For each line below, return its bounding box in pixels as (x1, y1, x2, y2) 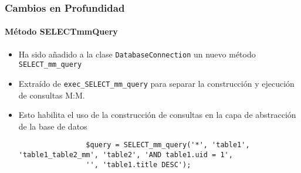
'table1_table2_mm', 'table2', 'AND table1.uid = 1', (18, 151, 233, 160)
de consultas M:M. (18, 89, 85, 101)
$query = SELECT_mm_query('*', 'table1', (86, 141, 250, 150)
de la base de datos (18, 120, 87, 132)
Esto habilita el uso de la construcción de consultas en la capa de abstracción (18, 108, 296, 121)
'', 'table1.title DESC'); (86, 160, 191, 169)
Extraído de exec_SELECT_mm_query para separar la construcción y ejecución (18, 77, 295, 89)
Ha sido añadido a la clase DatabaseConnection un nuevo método (18, 48, 256, 60)
